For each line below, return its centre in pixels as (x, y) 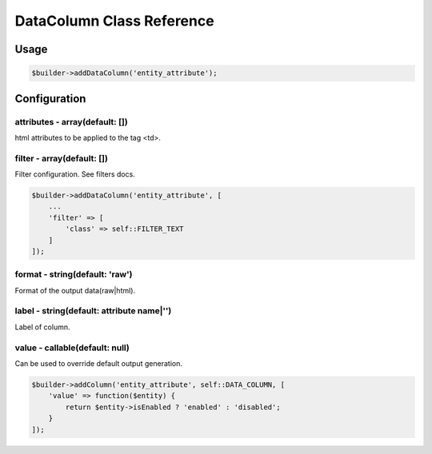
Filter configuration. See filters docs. (75, 174)
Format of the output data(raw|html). (75, 290)
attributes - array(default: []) (71, 121)
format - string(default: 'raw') (74, 274)
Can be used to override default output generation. (99, 363)
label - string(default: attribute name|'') (93, 311)
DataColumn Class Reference (115, 21)
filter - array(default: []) (61, 158)
